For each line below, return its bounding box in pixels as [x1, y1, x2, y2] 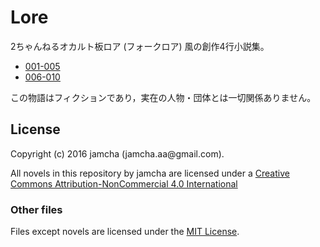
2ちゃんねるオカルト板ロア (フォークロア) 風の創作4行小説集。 [10, 40, 270, 52]
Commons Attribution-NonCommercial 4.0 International [10, 177, 238, 190]
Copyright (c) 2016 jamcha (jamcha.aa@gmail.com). [10, 147, 225, 160]
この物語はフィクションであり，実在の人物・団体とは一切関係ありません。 [10, 91, 317, 103]
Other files [10, 202, 63, 216]
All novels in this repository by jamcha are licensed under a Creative [10, 167, 290, 179]
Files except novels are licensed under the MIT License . [10, 226, 240, 238]
